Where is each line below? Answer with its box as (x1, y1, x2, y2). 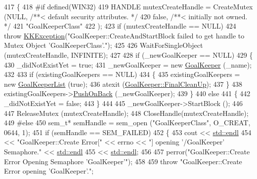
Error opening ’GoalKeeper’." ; (4, 166, 94, 176)
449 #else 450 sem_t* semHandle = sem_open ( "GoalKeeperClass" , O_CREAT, (4, 117, 251, 128)
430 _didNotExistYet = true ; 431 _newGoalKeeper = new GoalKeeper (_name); (4, 59, 252, 70)
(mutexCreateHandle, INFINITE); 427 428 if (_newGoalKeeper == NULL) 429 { (4, 49, 253, 60)
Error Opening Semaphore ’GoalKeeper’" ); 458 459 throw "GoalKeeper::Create (4, 156, 242, 166)
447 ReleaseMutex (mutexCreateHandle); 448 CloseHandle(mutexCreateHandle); (4, 107, 249, 118)
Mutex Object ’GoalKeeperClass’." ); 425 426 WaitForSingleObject (4, 40, 203, 50)
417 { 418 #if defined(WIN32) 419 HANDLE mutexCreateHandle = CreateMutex (4, 1, 253, 11)
